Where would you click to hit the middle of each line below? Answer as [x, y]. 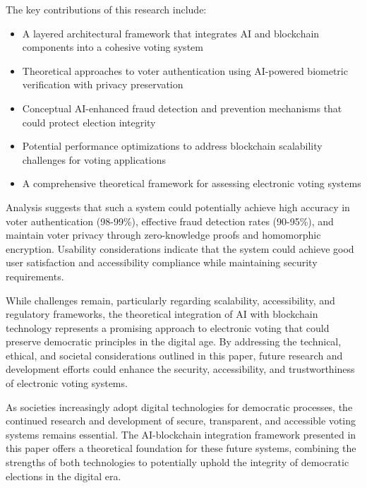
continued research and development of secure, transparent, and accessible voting [181, 421]
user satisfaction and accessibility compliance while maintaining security [162, 262]
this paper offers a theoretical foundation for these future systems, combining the [181, 448]
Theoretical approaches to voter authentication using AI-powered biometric [185, 70]
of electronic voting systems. [67, 383]
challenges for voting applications [94, 159]
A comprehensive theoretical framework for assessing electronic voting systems [192, 183]
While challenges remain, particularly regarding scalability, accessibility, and [170, 300]
